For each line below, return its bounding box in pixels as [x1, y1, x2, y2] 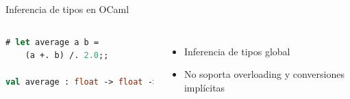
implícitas [184, 80, 225, 94]
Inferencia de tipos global [184, 44, 290, 58]
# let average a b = [5, 37, 99, 47]
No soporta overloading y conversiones [184, 67, 345, 81]
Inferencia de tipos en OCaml [5, 2, 129, 16]
